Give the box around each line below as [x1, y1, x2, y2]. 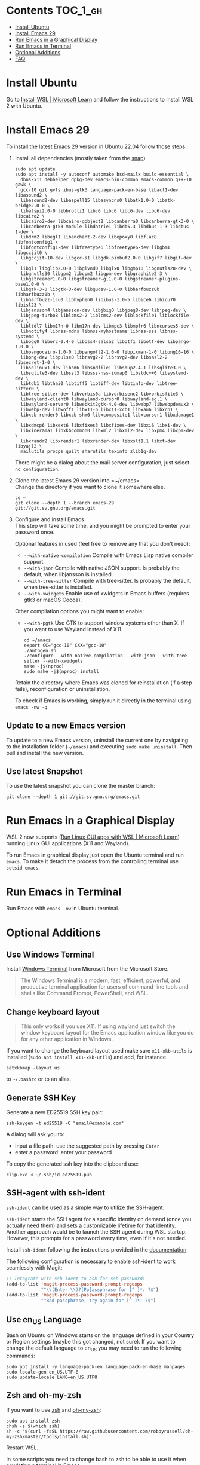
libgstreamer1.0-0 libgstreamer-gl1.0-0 [20, 276, 122, 282]
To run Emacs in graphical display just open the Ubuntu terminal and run [6, 851, 184, 858]
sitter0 [14, 386, 34, 392]
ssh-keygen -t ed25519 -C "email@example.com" [6, 1120, 124, 1126]
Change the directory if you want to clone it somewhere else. [14, 483, 165, 490]
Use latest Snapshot [6, 766, 83, 777]
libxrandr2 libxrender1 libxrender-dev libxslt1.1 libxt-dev [20, 438, 176, 444]
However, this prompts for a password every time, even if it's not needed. [6, 1234, 187, 1241]
